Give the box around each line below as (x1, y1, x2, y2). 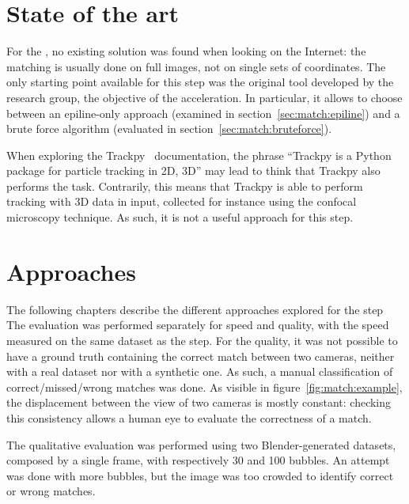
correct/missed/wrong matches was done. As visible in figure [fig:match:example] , (6, 378, 403, 395)
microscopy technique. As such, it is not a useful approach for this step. (6, 209, 354, 225)
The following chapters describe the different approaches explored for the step (6, 301, 384, 317)
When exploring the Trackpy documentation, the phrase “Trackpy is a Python (6, 146, 392, 163)
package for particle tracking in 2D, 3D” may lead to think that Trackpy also (6, 162, 381, 179)
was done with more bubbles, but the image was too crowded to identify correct (6, 467, 394, 483)
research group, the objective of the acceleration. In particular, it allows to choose (6, 89, 403, 105)
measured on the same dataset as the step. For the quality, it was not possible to (6, 332, 398, 348)
